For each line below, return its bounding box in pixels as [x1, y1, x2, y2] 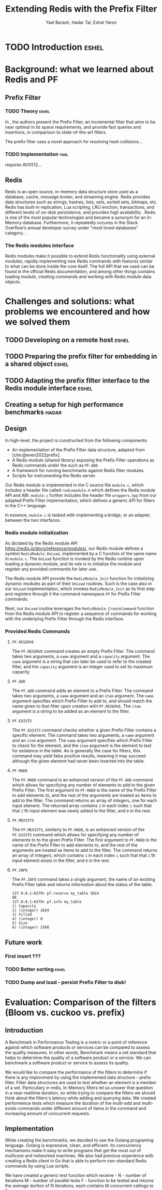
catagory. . [5, 230, 27, 236]
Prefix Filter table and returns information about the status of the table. [12, 882, 153, 888]
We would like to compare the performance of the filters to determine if [5, 1069, 147, 1075]
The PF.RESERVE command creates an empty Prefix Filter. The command [12, 648, 155, 654]
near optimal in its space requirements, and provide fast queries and [5, 124, 141, 130]
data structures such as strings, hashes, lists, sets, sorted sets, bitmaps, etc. [5, 199, 158, 205]
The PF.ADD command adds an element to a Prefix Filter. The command [12, 688, 153, 694]
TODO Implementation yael [5, 150, 69, 157]
